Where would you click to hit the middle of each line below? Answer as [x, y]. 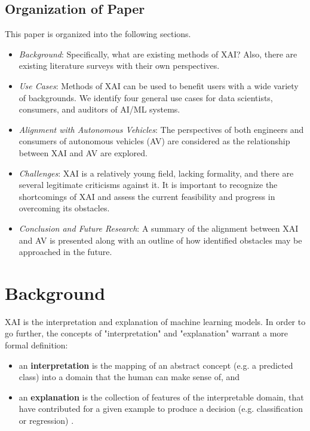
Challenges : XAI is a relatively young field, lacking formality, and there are [156, 173]
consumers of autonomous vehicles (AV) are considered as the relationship [154, 141]
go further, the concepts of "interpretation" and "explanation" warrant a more [146, 333]
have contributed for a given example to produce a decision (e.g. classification [161, 409]
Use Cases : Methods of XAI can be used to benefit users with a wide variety [159, 85]
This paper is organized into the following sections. [98, 34]
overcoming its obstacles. [64, 208]
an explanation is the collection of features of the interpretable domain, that [161, 397]
